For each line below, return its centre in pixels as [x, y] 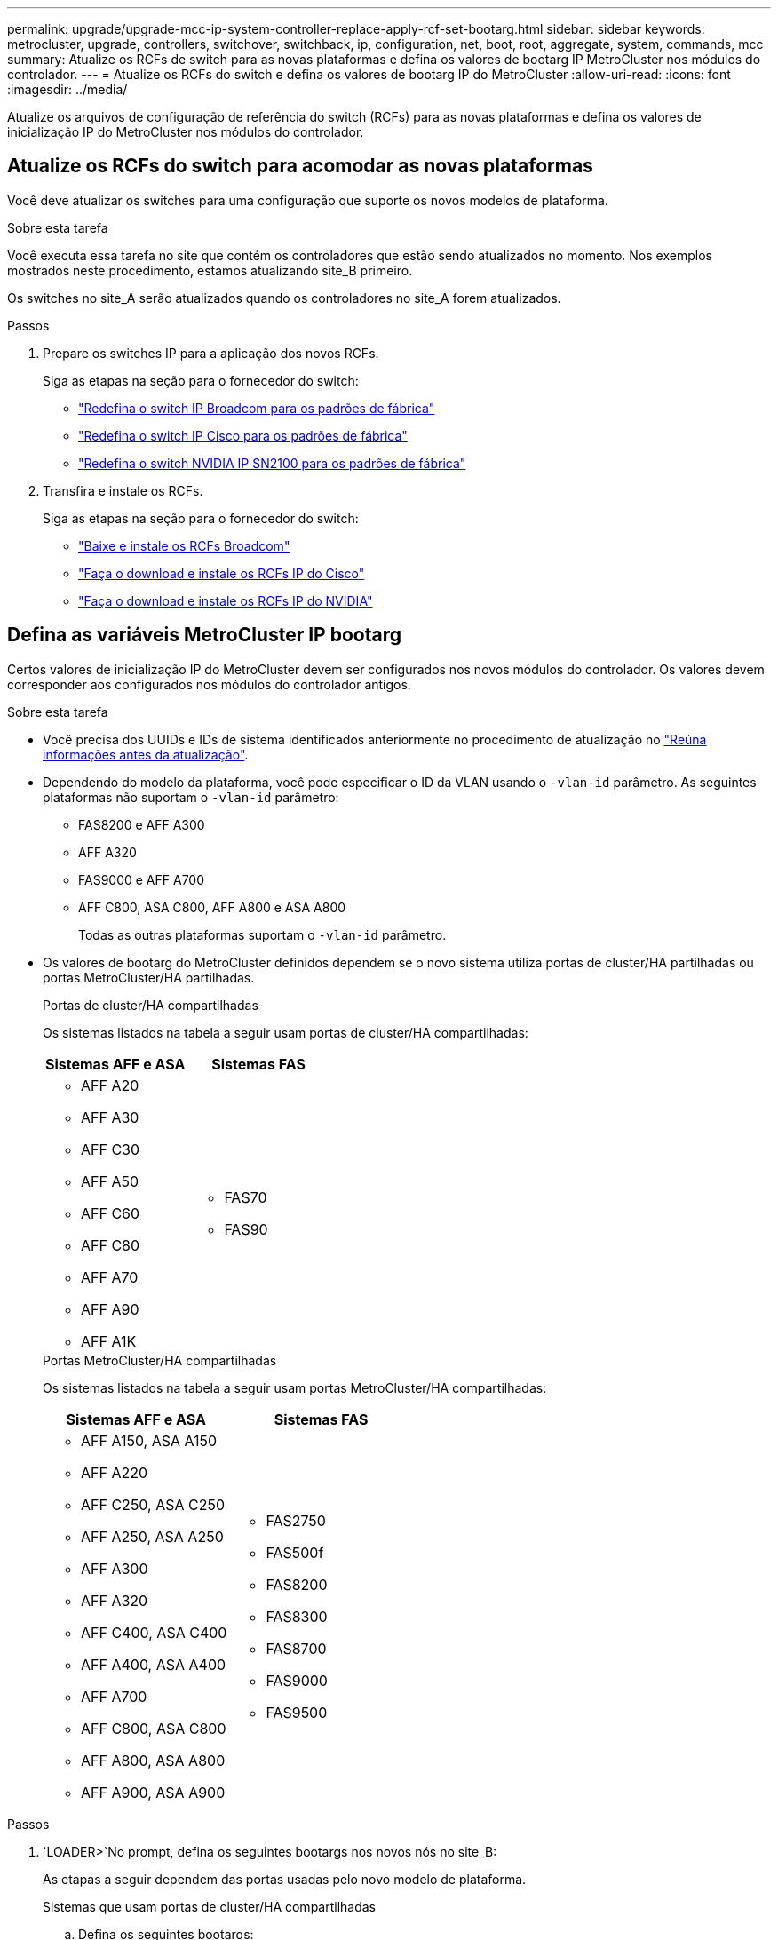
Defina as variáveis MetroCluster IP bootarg [204, 635]
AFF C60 [111, 1213]
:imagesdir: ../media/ [67, 89]
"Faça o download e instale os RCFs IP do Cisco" [222, 573]
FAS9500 [297, 1712]
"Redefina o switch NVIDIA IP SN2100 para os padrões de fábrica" [272, 463]
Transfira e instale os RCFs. [123, 490]
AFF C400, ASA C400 [154, 1632]
